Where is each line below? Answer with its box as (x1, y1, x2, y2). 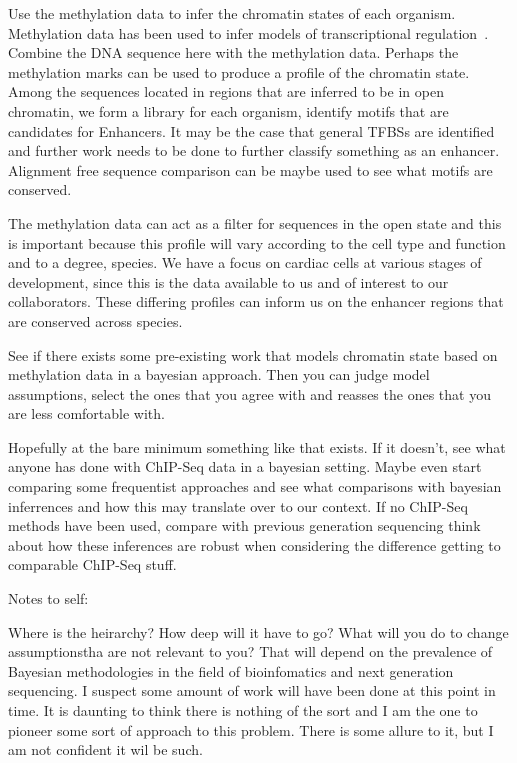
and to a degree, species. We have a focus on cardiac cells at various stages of (8, 252, 482, 273)
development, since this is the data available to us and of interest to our (8, 271, 449, 292)
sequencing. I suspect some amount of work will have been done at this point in (8, 680, 496, 701)
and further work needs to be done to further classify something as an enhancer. (8, 140, 500, 161)
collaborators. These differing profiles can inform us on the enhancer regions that (8, 291, 504, 312)
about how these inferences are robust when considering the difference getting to (8, 534, 501, 555)
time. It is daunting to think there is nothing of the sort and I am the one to (8, 700, 478, 720)
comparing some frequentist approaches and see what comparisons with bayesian (8, 476, 502, 497)
